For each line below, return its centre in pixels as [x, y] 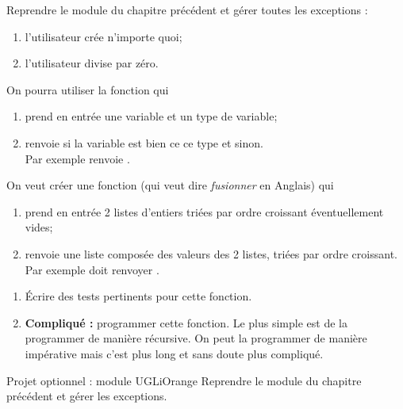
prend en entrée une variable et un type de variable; [151, 116]
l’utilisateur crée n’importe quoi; [104, 36]
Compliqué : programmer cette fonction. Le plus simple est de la [186, 322]
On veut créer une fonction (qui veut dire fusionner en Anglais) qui [170, 185]
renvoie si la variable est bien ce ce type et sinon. [144, 142]
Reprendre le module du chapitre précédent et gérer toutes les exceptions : [187, 10]
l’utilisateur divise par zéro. [92, 63]
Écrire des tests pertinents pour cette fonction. [138, 296]
